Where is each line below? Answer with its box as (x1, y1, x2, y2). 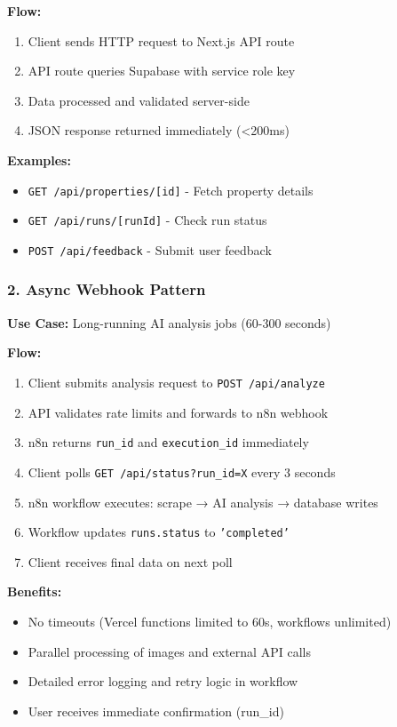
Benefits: (7, 582, 62, 601)
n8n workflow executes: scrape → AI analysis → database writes (28, 492, 378, 511)
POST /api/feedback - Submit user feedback (28, 240, 272, 259)
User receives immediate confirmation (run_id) (28, 701, 284, 720)
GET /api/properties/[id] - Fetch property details (28, 180, 314, 199)
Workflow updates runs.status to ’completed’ (28, 523, 290, 541)
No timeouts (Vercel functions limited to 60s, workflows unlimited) (28, 611, 392, 630)
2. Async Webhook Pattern (7, 278, 206, 300)
